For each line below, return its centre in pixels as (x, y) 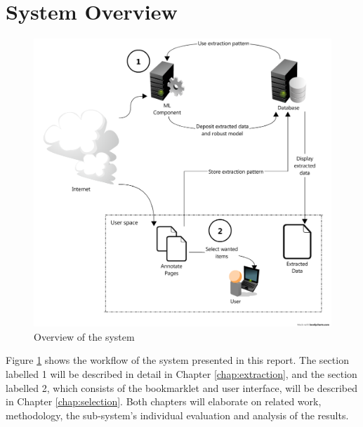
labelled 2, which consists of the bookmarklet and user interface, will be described (182, 387)
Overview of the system (84, 336)
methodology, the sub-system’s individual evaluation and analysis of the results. (177, 415)
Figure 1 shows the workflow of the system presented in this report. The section (177, 360)
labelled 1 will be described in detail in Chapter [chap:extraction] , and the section (181, 374)
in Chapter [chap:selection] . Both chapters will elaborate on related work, (164, 401)
